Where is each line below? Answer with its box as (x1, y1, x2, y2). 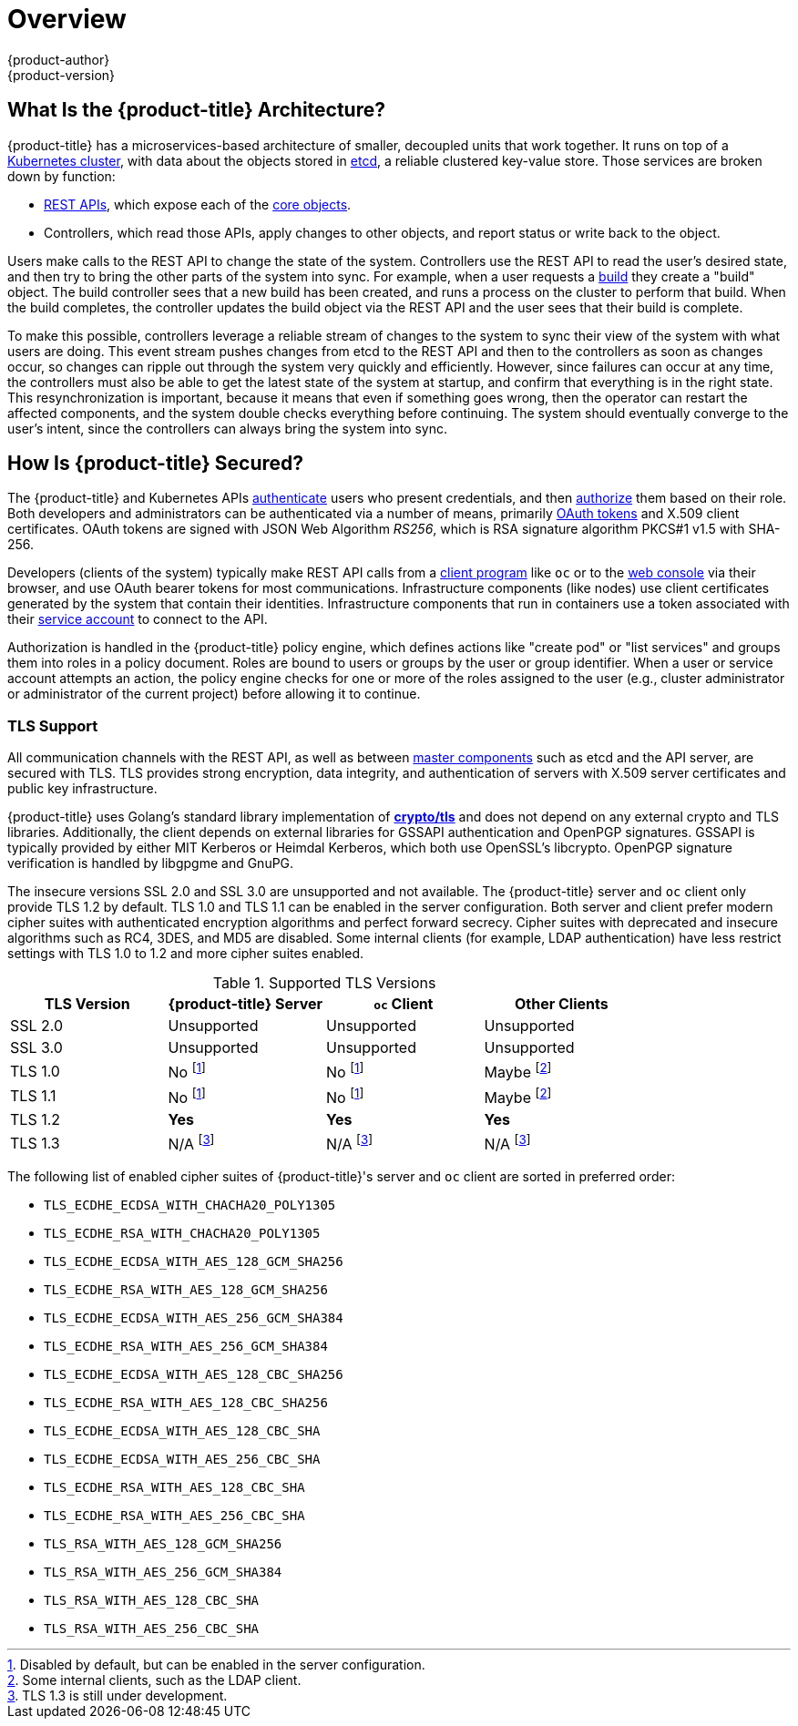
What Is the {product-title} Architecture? (7, 98, 385, 122)
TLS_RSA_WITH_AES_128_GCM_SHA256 (44, 1537, 282, 1552)
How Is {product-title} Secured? (7, 452, 304, 475)
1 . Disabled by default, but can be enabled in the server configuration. (7, 1657, 425, 1673)
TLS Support (7, 716, 98, 735)
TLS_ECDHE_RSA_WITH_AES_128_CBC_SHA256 (44, 1395, 328, 1411)
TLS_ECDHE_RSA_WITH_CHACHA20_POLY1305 (44, 1226, 321, 1241)
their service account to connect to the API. (7, 611, 268, 628)
